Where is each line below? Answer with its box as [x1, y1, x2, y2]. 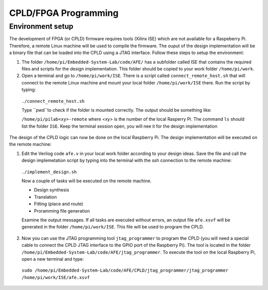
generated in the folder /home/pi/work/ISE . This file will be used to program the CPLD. [21, 224, 204, 230]
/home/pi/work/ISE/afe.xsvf [21, 275, 90, 280]
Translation [34, 194, 57, 200]
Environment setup [9, 22, 74, 31]
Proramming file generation [34, 208, 90, 214]
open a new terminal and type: [21, 256, 84, 262]
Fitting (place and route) [34, 201, 83, 207]
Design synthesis [34, 187, 69, 193]
